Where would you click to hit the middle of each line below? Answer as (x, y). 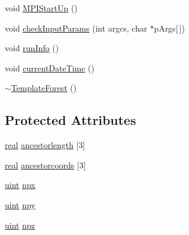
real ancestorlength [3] (45, 145)
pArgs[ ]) (169, 28)
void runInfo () (32, 48)
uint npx (20, 185)
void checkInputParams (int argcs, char (76, 28)
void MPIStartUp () (41, 8)
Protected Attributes (71, 120)
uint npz (20, 225)
